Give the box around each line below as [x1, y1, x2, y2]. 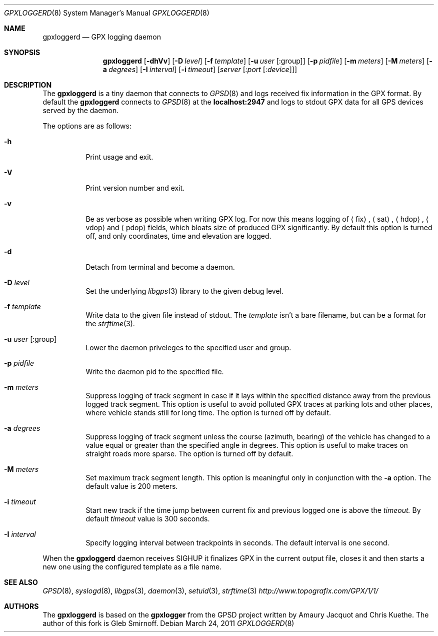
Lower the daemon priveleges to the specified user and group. [85, 343, 291, 352]
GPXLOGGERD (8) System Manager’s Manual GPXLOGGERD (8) [4, 9, 209, 17]
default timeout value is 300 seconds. [85, 514, 210, 523]
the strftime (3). [85, 319, 135, 328]
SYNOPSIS [4, 48, 40, 57]
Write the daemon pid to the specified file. [85, 367, 224, 376]
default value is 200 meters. [85, 482, 178, 490]
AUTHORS [4, 602, 39, 610]
